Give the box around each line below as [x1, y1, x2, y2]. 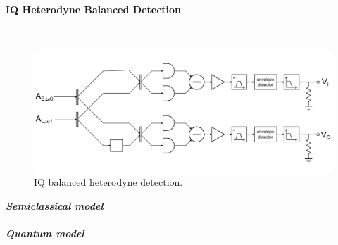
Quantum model [6, 226, 84, 241]
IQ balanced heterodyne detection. [34, 175, 183, 189]
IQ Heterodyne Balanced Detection [6, 1, 182, 16]
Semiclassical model [6, 198, 104, 213]
